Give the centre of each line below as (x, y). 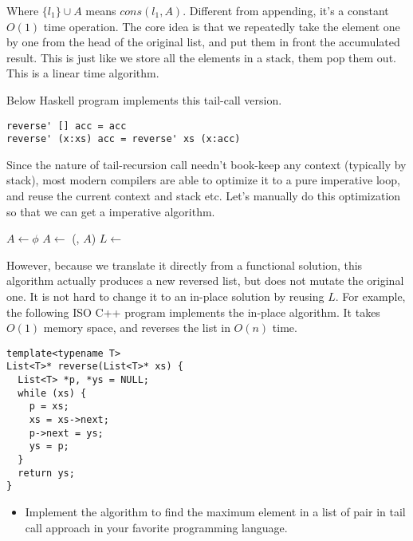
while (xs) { (52, 393)
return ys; (46, 473)
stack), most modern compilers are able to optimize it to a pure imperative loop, (203, 180)
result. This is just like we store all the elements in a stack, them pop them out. (201, 57)
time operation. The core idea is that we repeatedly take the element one (222, 26)
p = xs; (49, 407)
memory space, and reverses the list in (137, 328)
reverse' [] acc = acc (67, 126)
